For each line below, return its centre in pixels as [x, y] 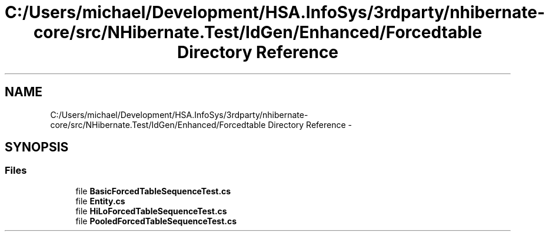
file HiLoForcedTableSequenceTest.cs [151, 211]
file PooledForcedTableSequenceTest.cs [156, 221]
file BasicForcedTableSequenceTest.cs [153, 191]
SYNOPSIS [37, 147]
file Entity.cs [100, 201]
